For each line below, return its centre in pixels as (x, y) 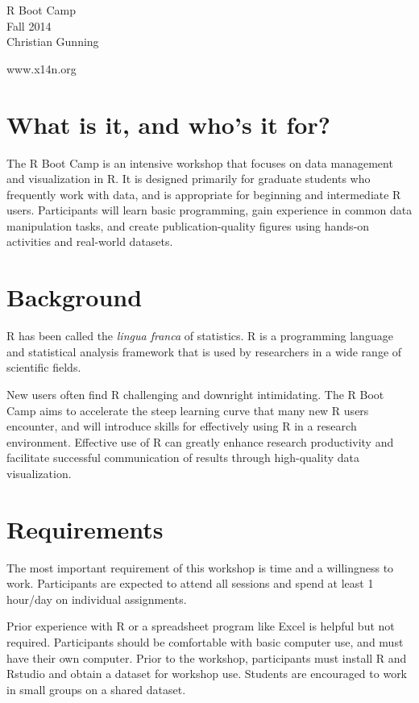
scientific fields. (44, 367)
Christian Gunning (53, 42)
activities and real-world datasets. (90, 241)
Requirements (85, 528)
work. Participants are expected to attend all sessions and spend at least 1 (190, 583)
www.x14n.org (41, 68)
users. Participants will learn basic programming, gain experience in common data (209, 210)
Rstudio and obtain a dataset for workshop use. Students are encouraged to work (207, 674)
